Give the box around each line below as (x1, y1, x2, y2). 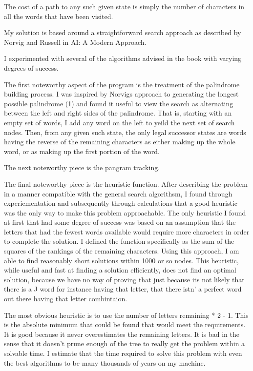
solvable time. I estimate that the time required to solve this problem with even (4, 348, 242, 358)
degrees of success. (4, 62, 59, 73)
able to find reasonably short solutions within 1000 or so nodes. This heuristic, (4, 255, 239, 265)
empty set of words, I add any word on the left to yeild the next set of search (4, 117, 235, 127)
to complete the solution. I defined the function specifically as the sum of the (4, 236, 234, 246)
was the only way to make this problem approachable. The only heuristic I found (4, 207, 246, 217)
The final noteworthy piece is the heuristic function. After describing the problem (4, 178, 248, 189)
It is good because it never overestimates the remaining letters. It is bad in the (4, 329, 240, 339)
